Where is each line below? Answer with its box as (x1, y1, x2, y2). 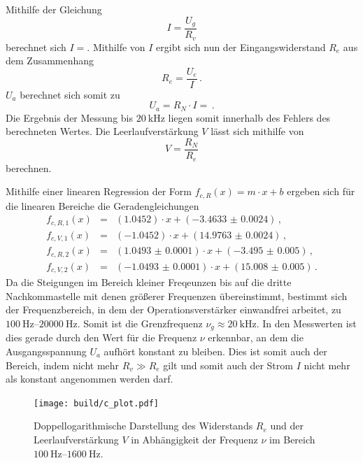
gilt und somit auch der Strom (163, 357, 293, 372)
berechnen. (6, 160, 52, 175)
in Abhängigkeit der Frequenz (131, 432, 258, 446)
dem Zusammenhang (6, 53, 94, 68)
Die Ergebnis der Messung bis (6, 110, 133, 124)
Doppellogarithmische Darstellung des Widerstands (34, 418, 253, 433)
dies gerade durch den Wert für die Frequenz (6, 330, 197, 345)
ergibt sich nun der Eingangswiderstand (156, 39, 326, 54)
